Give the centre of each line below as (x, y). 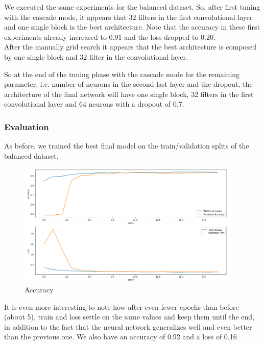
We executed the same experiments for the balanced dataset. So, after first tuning (132, 7)
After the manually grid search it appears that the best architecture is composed (130, 47)
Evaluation (27, 126)
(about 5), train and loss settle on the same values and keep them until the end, (129, 317)
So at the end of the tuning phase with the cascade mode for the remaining (122, 74)
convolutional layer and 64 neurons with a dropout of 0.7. (94, 104)
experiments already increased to (55, 36)
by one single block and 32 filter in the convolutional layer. (96, 56)
